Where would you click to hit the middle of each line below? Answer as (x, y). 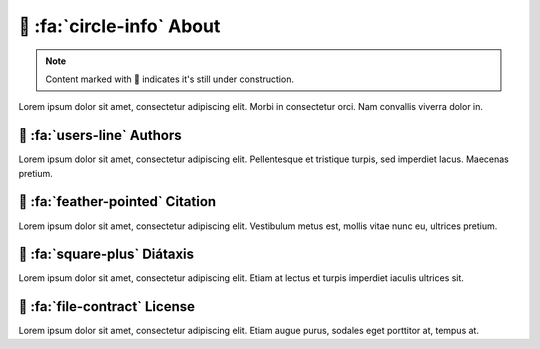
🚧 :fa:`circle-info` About (119, 26)
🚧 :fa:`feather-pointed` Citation (117, 201)
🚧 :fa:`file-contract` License (106, 306)
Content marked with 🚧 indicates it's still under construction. (170, 79)
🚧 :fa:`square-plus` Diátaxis (106, 254)
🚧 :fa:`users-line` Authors (100, 135)
